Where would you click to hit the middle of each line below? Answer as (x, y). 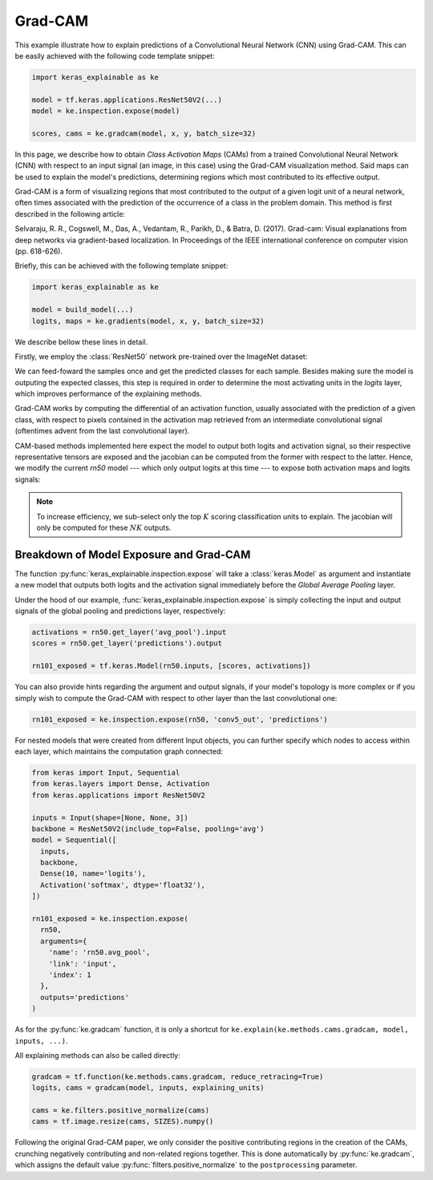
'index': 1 (70, 975)
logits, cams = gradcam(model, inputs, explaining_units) (148, 1088)
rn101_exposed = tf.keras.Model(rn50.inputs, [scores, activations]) (171, 666)
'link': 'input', (83, 964)
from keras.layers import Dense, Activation (121, 784)
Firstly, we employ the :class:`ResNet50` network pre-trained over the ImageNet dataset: (161, 356)
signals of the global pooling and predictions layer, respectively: (120, 611)
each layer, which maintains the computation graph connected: (119, 751)
